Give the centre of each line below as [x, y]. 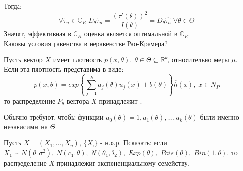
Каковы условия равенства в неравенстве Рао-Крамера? [86, 43]
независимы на [26, 126]
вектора [78, 101]
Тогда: [13, 6]
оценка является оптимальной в [131, 34]
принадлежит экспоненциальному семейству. [123, 163]
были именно [219, 117]
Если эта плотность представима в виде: [64, 69]
